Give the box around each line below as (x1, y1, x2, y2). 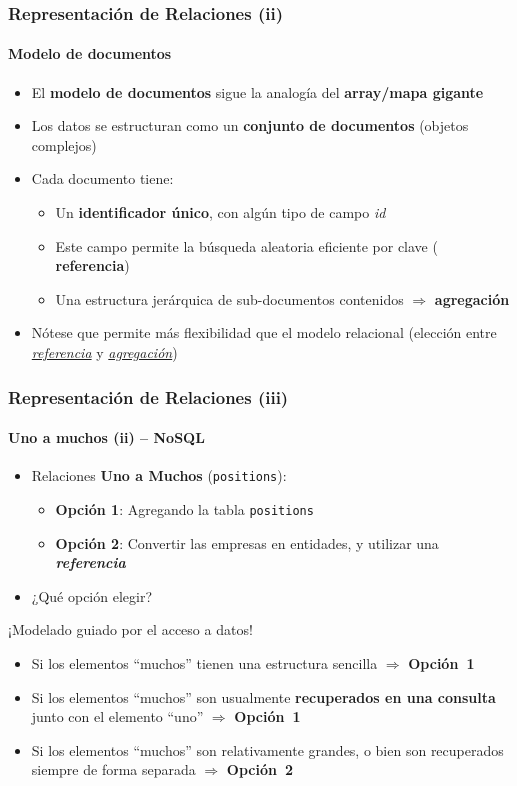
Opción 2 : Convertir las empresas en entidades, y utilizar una (55, 532, 439, 553)
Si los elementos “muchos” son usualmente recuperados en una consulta (31, 686, 496, 707)
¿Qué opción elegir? (31, 585, 153, 606)
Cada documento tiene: (31, 168, 174, 189)
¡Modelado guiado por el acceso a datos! (8, 619, 253, 640)
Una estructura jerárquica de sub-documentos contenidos (55, 288, 404, 309)
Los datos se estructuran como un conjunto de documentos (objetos (31, 115, 469, 136)
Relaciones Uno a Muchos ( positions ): (31, 465, 287, 486)
